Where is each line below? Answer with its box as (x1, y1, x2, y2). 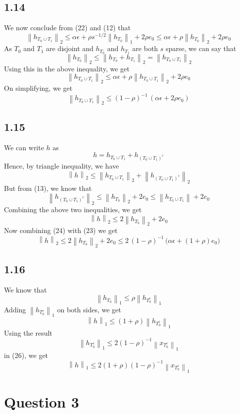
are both (132, 43, 158, 54)
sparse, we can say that (166, 43, 237, 54)
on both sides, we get (57, 304, 121, 314)
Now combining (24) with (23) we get (4, 225, 118, 236)
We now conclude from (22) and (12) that (4, 22, 131, 33)
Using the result (4, 327, 52, 338)
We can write (4, 142, 44, 152)
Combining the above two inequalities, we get (4, 204, 142, 215)
